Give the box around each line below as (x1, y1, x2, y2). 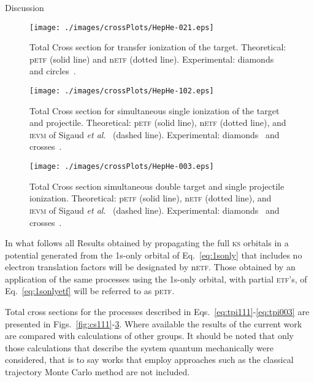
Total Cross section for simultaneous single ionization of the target (29, 104, 280, 117)
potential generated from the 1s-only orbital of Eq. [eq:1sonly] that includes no (5, 248, 302, 261)
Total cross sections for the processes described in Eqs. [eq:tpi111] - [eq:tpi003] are (5, 305, 310, 318)
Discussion (5, 1, 44, 14)
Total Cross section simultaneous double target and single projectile (29, 179, 285, 192)
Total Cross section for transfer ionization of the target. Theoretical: (29, 41, 286, 53)
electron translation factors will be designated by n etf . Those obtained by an (5, 260, 296, 273)
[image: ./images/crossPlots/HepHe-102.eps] (29, 87, 214, 96)
